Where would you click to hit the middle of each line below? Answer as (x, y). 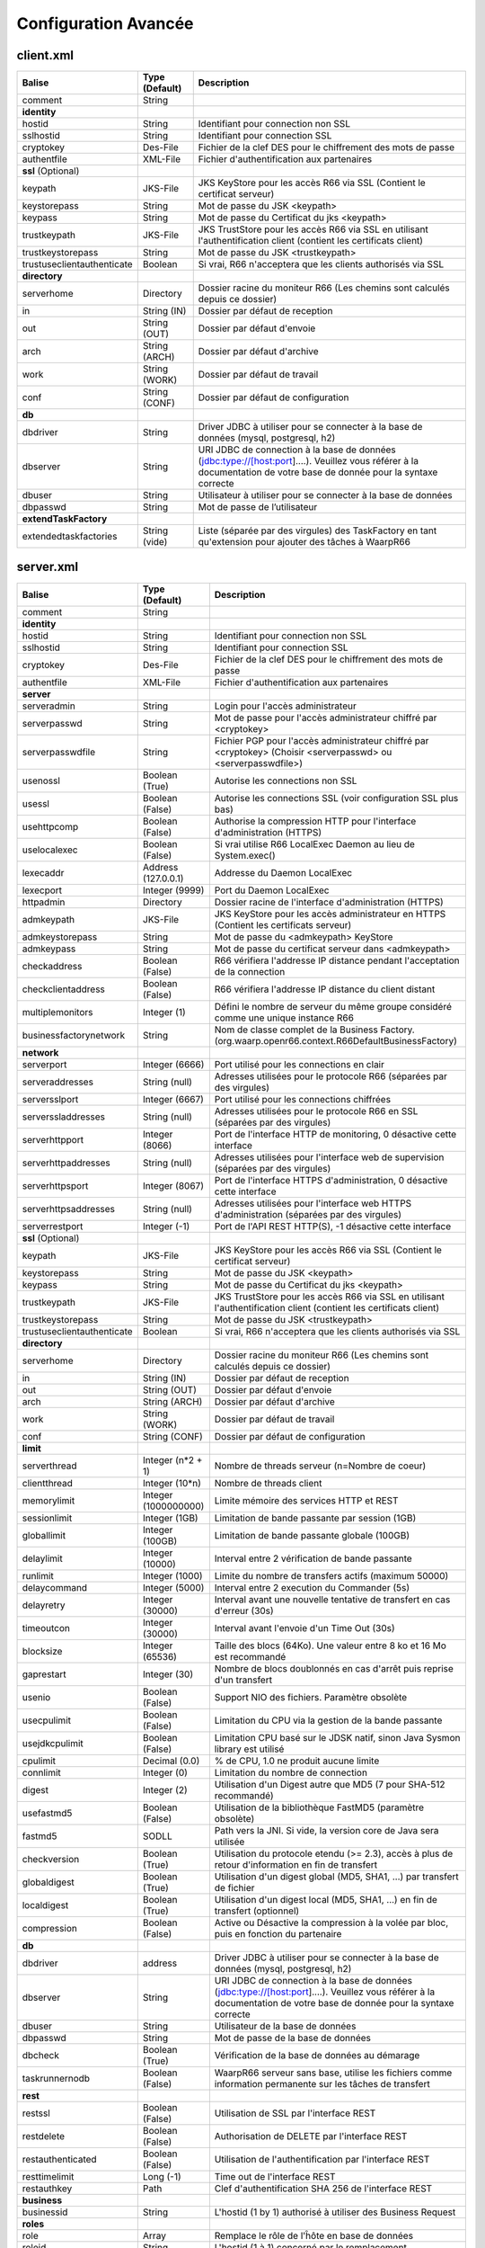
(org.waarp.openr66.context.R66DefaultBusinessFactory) (336, 1040)
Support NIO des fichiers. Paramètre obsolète (311, 1697)
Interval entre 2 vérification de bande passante (313, 1558)
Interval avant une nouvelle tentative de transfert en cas (332, 1599)
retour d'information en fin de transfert (295, 1864)
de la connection (250, 971)
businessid (45, 2212)
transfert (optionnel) (257, 1911)
